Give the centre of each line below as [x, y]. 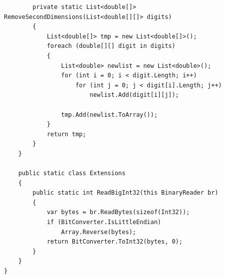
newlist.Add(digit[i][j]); [134, 95]
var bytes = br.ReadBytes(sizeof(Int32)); [118, 212]
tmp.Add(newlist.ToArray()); [109, 115]
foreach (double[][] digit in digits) [111, 46]
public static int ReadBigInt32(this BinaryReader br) [125, 193]
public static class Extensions [72, 173]
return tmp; [66, 134]
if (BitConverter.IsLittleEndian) [104, 222]
